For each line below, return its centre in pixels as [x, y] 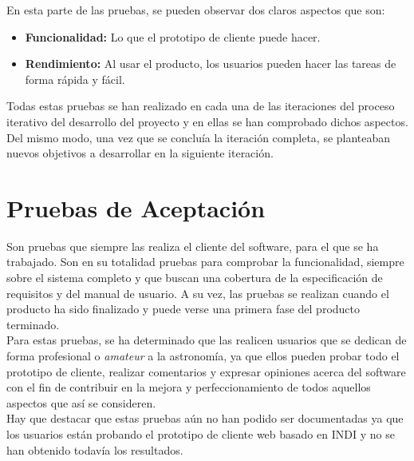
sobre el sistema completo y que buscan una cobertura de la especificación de [195, 278]
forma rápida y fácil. [75, 79]
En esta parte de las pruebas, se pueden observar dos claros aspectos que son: [196, 10]
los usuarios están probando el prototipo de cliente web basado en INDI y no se [201, 434]
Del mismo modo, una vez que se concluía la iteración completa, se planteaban [199, 137]
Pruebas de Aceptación [136, 207]
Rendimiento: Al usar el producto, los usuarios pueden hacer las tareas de [211, 64]
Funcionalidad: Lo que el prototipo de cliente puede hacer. [173, 36]
